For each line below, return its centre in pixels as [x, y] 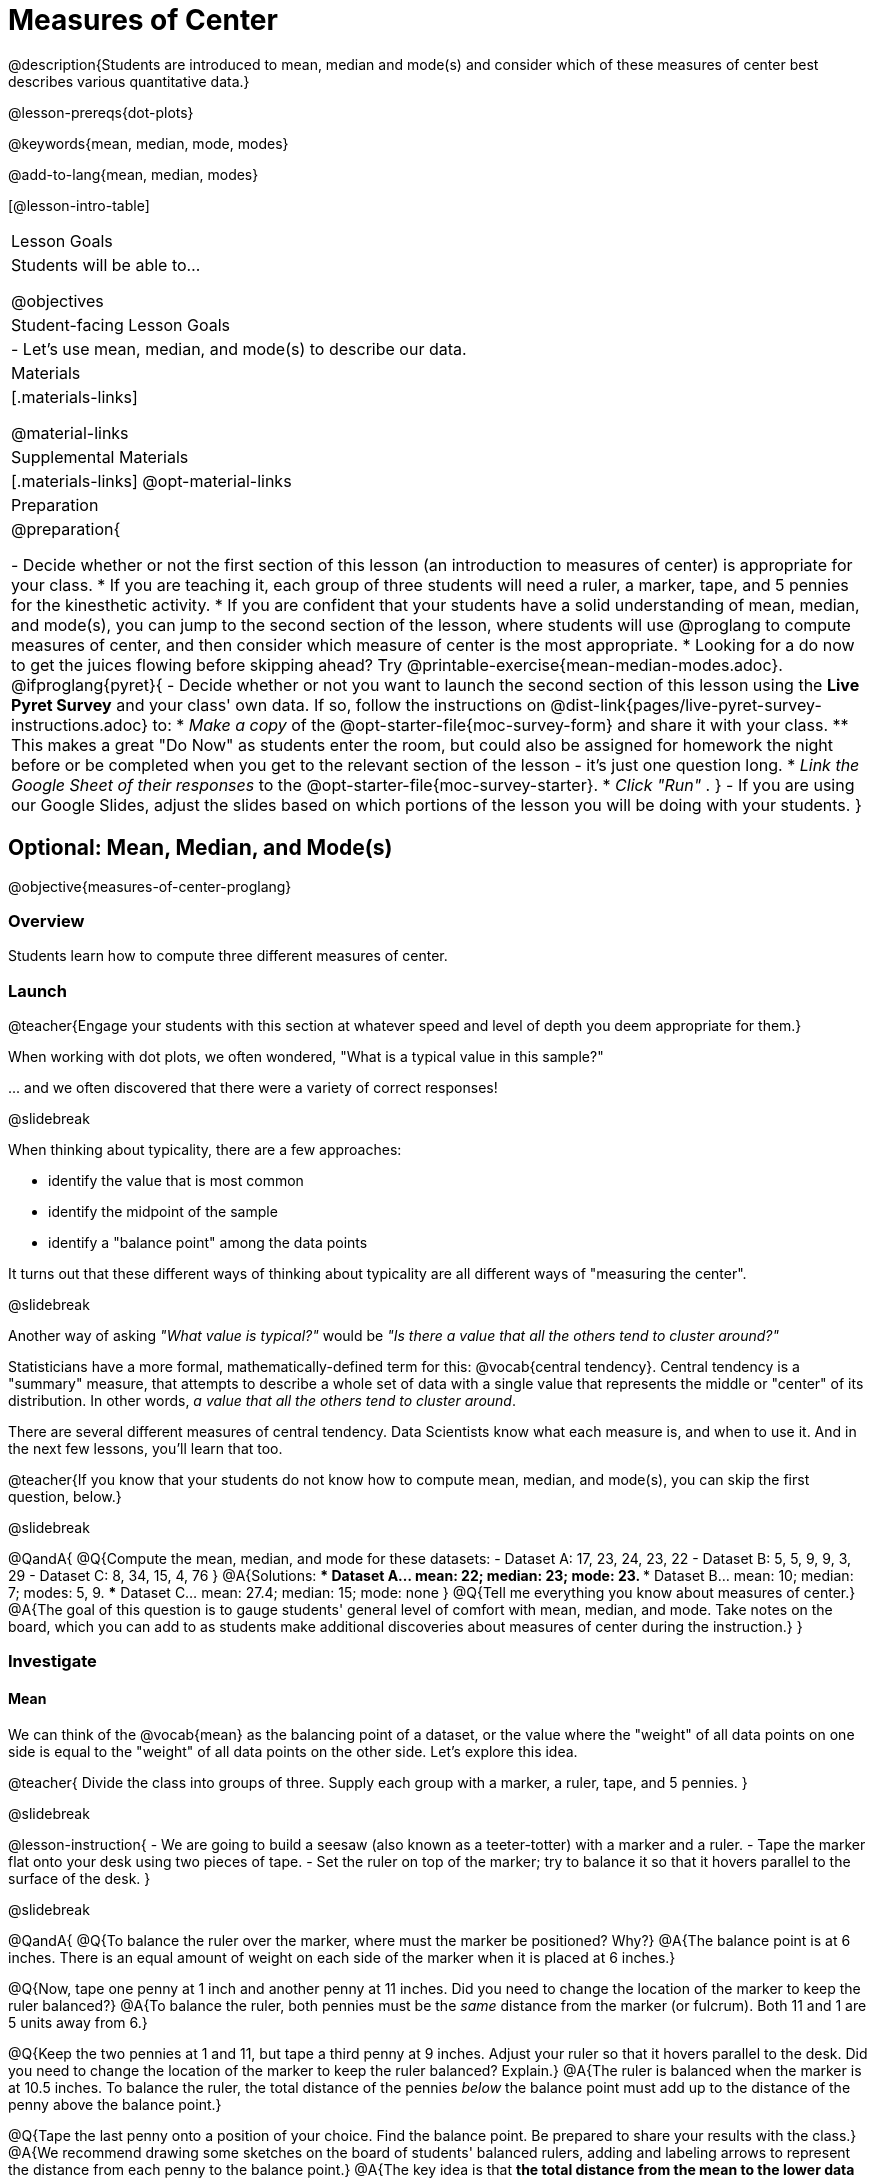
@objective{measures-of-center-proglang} [150, 886]
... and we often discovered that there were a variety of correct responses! [253, 1088]
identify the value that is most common [176, 1181]
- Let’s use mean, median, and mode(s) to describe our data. [239, 348]
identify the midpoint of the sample [163, 1212]
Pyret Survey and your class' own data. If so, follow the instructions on [278, 704]
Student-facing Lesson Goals [121, 324]
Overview [46, 920]
